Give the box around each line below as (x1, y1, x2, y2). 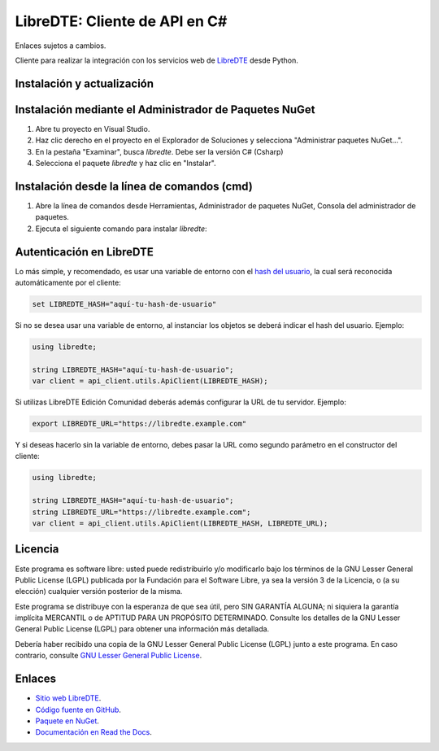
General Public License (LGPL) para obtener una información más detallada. (15, 624, 270, 634)
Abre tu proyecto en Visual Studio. (35, 124, 150, 133)
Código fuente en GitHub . (35, 705, 122, 714)
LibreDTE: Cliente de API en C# (15, 12, 228, 30)
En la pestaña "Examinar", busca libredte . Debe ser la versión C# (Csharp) (35, 146, 284, 156)
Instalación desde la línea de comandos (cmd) (15, 179, 254, 193)
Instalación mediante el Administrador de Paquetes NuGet (15, 103, 316, 116)
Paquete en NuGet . (35, 716, 99, 726)
